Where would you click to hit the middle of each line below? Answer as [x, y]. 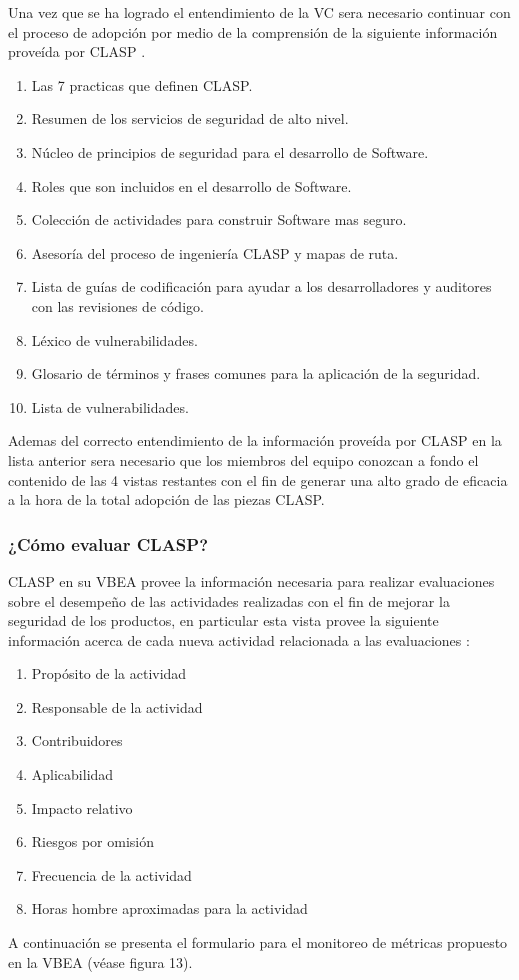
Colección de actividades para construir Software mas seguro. [219, 219]
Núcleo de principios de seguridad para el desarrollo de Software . [230, 151]
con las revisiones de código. [117, 305]
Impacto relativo [82, 807]
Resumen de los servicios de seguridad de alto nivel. [190, 118]
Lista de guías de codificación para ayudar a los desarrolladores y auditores [261, 286]
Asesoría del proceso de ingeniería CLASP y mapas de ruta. [215, 252]
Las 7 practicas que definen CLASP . [142, 84]
